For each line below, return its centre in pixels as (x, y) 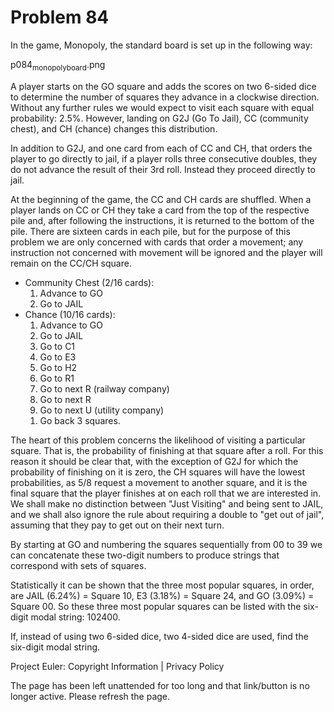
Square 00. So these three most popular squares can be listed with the (156, 606)
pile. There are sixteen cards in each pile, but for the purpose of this (150, 231)
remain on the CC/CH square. (71, 263)
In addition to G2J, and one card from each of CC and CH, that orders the (161, 148)
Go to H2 (58, 367)
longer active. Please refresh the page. (90, 696)
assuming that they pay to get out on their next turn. (117, 525)
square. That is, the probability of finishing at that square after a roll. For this (167, 450)
